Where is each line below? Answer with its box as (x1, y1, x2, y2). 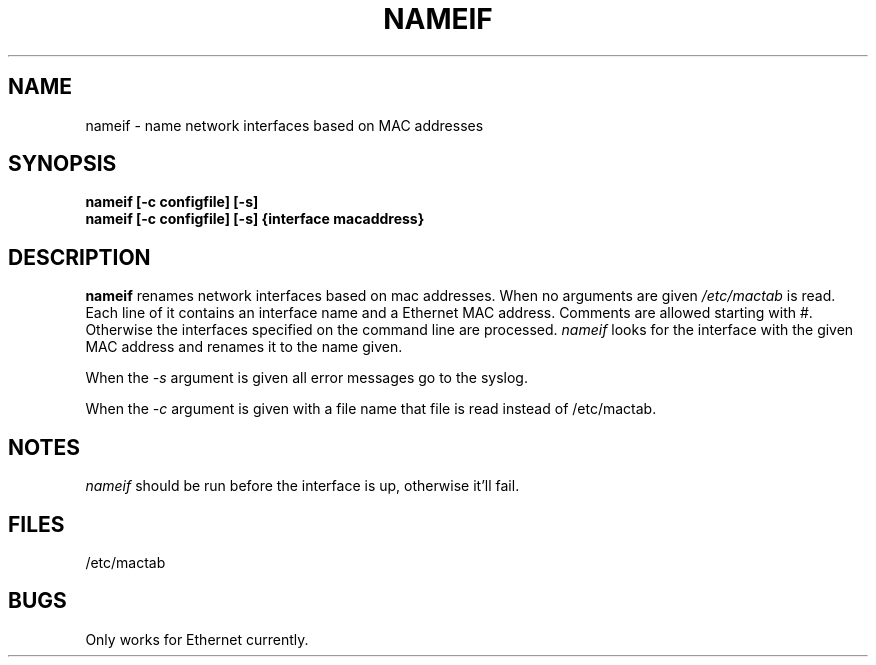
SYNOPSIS (8, 151, 117, 177)
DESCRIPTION (8, 244, 151, 270)
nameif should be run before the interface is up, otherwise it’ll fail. (85, 477, 520, 495)
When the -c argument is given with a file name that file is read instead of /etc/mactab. (85, 400, 657, 418)
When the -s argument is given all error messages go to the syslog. (85, 369, 528, 387)
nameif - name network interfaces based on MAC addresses (85, 116, 484, 134)
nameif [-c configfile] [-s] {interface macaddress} (85, 210, 425, 228)
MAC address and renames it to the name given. (85, 338, 403, 356)
